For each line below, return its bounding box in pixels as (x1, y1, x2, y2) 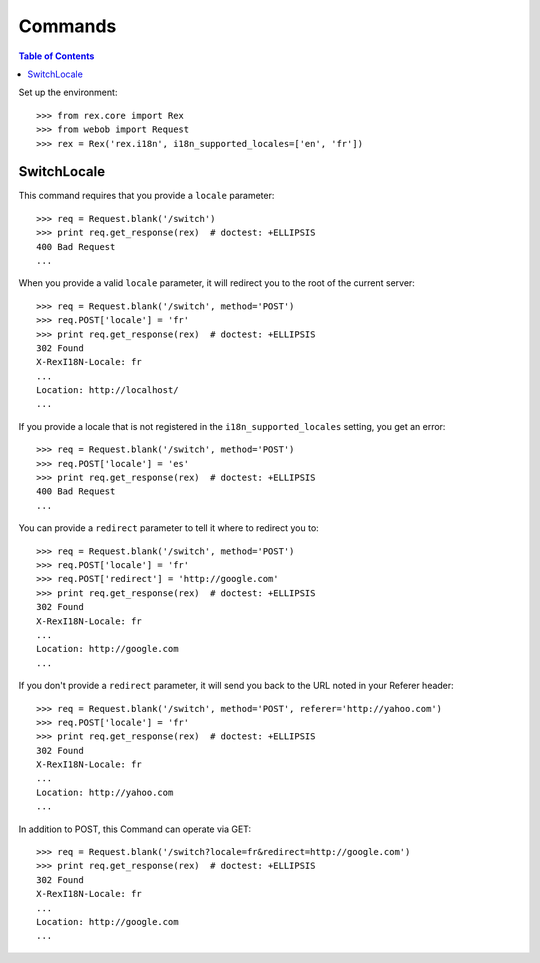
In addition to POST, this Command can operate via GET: (18, 823, 252, 835)
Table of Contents (18, 50, 95, 62)
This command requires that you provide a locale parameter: (18, 190, 275, 202)
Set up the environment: (18, 86, 118, 99)
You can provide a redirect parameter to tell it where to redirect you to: (18, 522, 319, 534)
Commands (18, 15, 117, 37)
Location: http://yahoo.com (36, 786, 174, 798)
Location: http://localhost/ (36, 385, 179, 396)
